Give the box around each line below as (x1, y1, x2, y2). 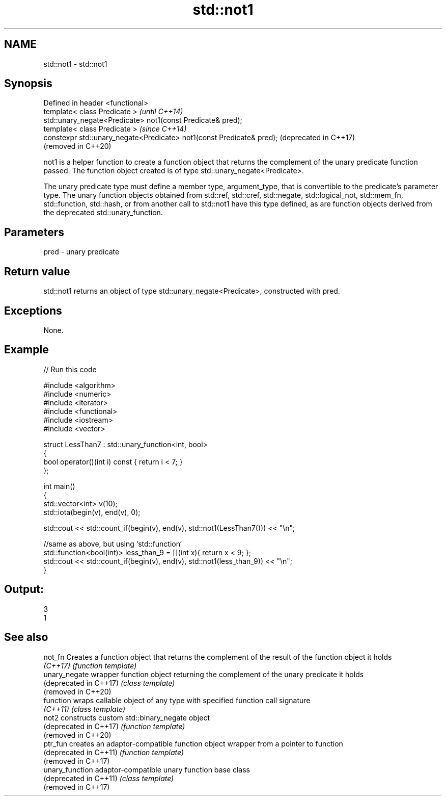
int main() (43, 481, 75, 491)
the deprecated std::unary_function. (43, 208, 163, 217)
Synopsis (4, 77, 52, 90)
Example (4, 343, 49, 356)
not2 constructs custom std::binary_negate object (43, 713, 210, 722)
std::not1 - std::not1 (43, 59, 107, 68)
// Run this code (43, 365, 97, 374)
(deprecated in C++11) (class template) (43, 773, 174, 783)
